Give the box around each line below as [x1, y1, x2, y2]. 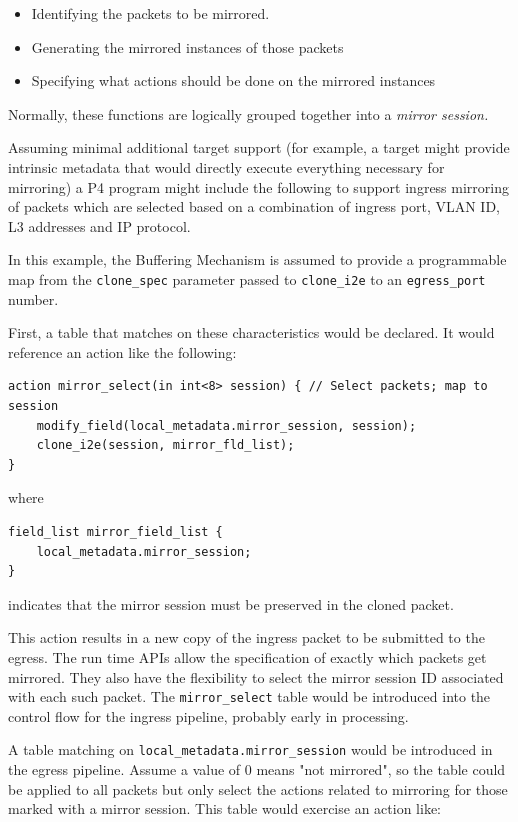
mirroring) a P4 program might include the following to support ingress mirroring [8, 176, 509, 197]
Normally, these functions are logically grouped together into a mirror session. [8, 103, 489, 124]
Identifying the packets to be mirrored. [31, 3, 270, 23]
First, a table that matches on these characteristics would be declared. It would [8, 322, 495, 343]
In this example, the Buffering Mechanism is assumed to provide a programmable [8, 249, 507, 270]
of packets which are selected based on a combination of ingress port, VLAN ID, [8, 196, 501, 217]
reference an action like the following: [8, 341, 237, 362]
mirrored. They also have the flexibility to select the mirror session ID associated [8, 666, 504, 687]
